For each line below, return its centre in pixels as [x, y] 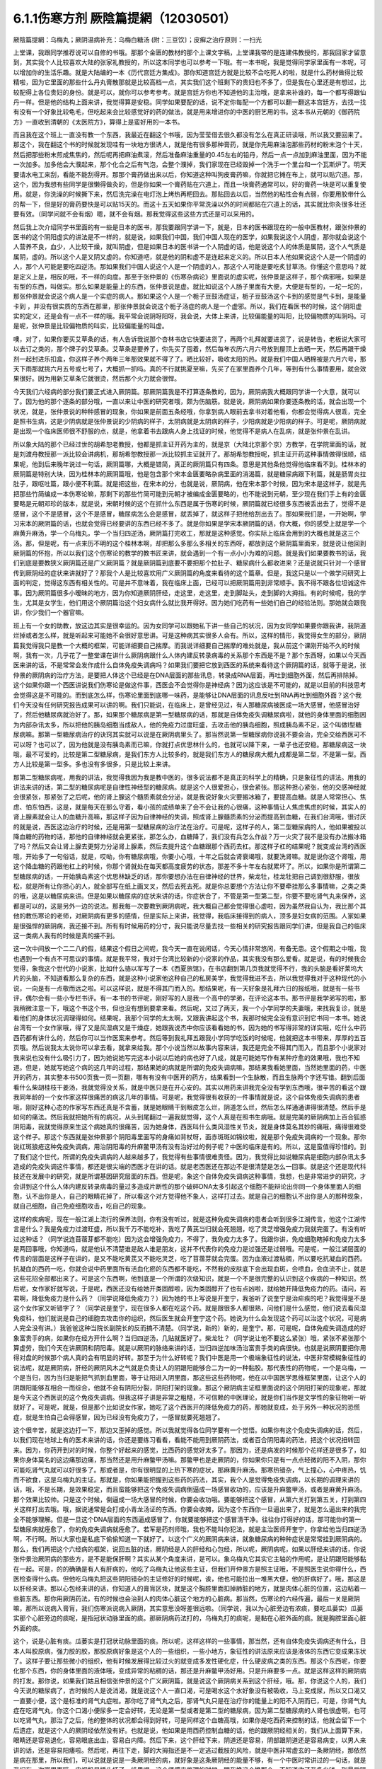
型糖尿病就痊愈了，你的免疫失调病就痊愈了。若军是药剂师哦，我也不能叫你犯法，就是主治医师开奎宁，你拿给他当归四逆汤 [190, 1529]
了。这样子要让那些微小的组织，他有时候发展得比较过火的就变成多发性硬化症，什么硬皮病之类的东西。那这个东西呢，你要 [190, 1661]
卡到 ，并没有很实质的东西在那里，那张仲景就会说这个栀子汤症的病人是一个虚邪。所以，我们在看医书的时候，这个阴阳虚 [187, 306]
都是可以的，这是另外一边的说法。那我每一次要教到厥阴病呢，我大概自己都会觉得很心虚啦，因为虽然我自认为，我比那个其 [190, 906]
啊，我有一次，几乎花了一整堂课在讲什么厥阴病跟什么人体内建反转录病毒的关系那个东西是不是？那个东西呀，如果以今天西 [190, 655]
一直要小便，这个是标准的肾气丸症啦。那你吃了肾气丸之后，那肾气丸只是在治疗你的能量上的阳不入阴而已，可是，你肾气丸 [190, 1700]
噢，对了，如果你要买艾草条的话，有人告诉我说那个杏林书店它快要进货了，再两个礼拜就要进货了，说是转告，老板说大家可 [190, 339]
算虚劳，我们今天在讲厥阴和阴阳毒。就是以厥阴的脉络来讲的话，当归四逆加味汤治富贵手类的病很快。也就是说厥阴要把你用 [190, 1347]
